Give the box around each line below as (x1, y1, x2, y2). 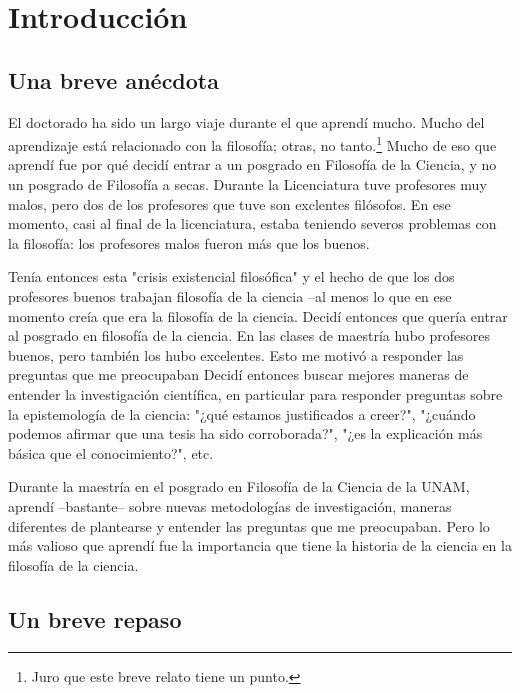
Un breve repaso (8, 603, 182, 634)
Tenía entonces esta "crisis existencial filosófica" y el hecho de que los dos (8, 266, 455, 287)
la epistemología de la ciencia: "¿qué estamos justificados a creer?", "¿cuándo (8, 403, 476, 424)
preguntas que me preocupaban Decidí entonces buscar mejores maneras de (8, 364, 469, 385)
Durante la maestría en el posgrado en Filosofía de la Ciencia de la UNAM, (8, 476, 470, 497)
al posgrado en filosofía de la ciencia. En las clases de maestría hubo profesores (8, 325, 490, 346)
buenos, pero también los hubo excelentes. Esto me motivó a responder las (8, 344, 464, 365)
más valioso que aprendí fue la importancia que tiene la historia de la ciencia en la (8, 535, 512, 556)
